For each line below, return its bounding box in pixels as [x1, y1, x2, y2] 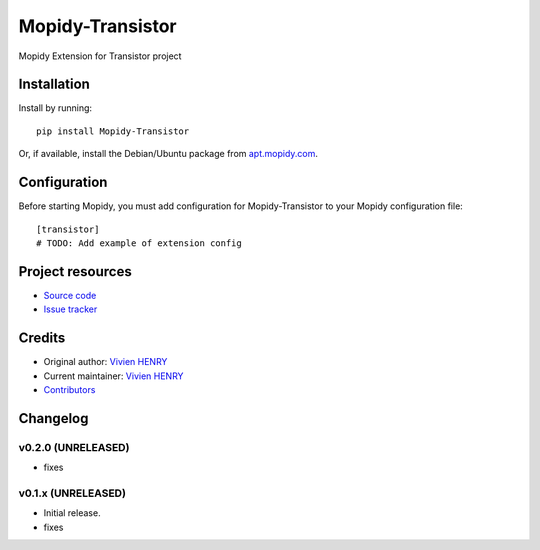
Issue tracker [43, 303, 98, 315]
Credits [18, 330, 66, 347]
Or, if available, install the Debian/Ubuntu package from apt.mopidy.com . [18, 148, 319, 160]
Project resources [18, 263, 132, 280]
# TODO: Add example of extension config [36, 237, 242, 249]
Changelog [18, 410, 89, 427]
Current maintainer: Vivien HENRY [43, 370, 184, 382]
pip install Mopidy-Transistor [36, 125, 190, 137]
